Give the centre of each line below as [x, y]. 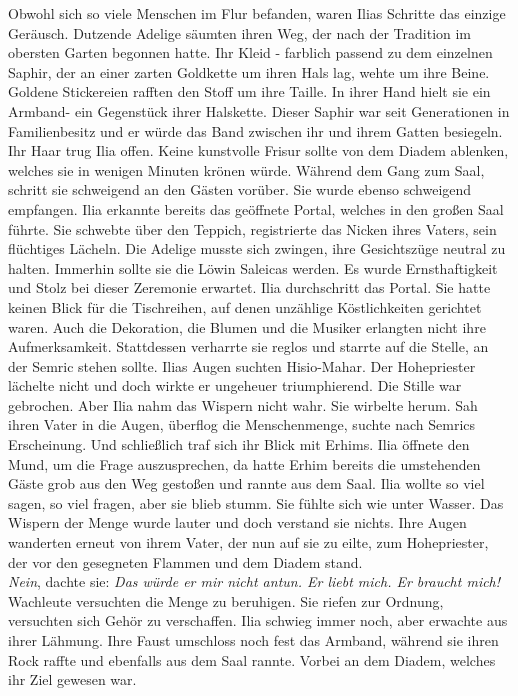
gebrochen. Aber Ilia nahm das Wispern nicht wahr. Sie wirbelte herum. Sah [243, 404]
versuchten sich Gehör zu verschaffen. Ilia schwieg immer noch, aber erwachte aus [258, 620]
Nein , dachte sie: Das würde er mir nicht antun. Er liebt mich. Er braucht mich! [254, 581]
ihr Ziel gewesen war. [72, 679]
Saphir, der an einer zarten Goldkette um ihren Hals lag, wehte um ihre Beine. [249, 71]
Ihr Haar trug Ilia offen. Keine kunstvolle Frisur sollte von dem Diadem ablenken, [258, 150]
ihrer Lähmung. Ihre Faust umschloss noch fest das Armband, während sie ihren [253, 640]
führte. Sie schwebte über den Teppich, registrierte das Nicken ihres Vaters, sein [252, 228]
